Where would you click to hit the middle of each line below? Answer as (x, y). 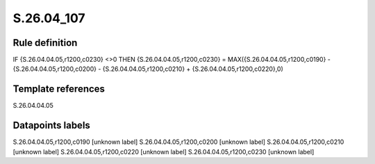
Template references (59, 89)
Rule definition (45, 43)
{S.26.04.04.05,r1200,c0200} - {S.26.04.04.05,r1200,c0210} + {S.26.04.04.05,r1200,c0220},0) (148, 69)
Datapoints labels (51, 125)
